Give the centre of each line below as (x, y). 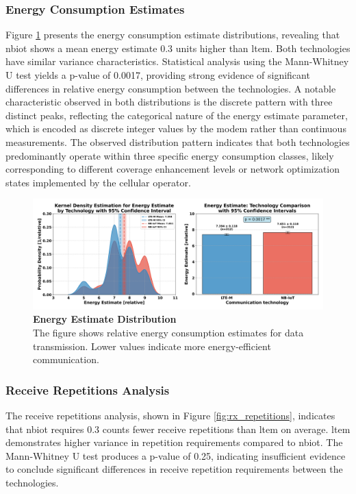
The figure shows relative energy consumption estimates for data (168, 333)
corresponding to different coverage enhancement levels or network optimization (173, 169)
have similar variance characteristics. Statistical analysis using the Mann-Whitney (177, 61)
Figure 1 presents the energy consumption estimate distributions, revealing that (173, 35)
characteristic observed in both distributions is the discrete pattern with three (169, 102)
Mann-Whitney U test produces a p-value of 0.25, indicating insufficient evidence (176, 455)
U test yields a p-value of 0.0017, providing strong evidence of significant (158, 75)
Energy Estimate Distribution (105, 319)
